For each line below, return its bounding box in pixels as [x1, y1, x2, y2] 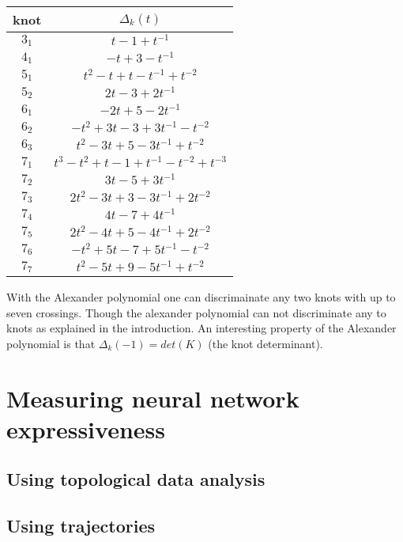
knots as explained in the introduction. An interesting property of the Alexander [6, 320, 397, 336]
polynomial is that [6, 335, 96, 351]
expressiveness [6, 412, 165, 445]
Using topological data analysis [6, 467, 266, 491]
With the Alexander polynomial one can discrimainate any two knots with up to [6, 289, 396, 305]
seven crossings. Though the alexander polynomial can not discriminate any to [6, 304, 386, 320]
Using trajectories [6, 514, 155, 538]
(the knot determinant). [208, 335, 323, 351]
